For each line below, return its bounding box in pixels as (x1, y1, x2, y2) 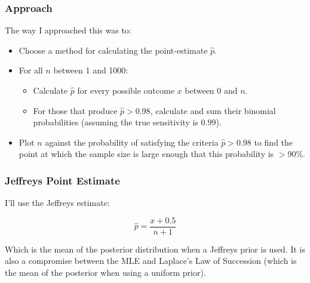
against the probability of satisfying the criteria (45, 136, 219, 148)
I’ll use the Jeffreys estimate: (5, 196, 110, 209)
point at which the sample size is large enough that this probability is (19, 147, 274, 160)
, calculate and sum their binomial (150, 104, 276, 116)
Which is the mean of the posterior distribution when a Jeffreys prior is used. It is (5, 242, 306, 255)
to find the (254, 136, 293, 148)
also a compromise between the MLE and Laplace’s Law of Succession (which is (5, 254, 297, 267)
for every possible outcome (77, 84, 174, 96)
